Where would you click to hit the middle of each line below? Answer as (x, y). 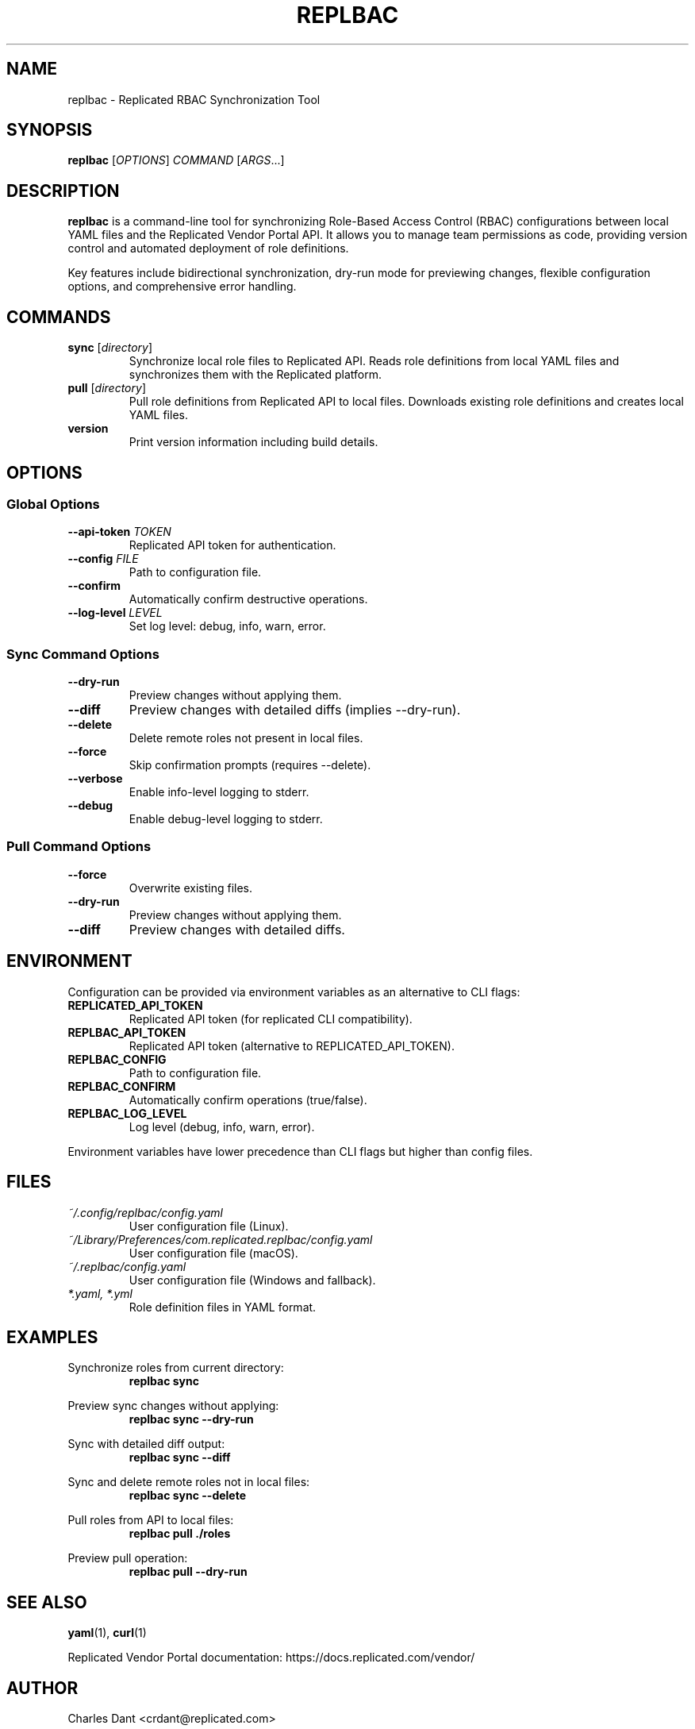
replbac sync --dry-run (191, 1419)
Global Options (53, 504)
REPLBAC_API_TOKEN (127, 1032)
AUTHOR (42, 1688)
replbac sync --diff (180, 1458)
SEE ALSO (47, 1602)
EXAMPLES (52, 1337)
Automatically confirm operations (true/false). (248, 1099)
